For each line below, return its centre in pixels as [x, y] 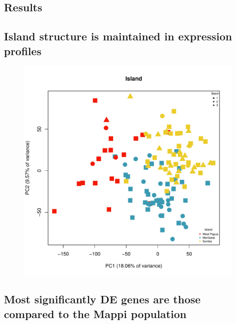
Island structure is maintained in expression [118, 36]
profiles [23, 50]
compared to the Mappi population [95, 313]
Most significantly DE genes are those [102, 299]
